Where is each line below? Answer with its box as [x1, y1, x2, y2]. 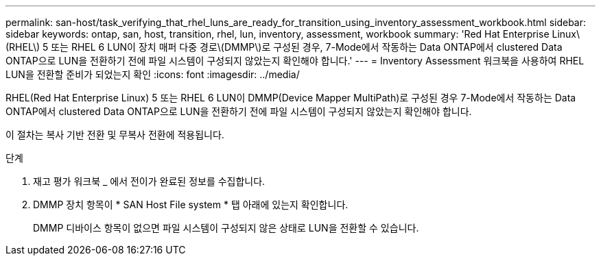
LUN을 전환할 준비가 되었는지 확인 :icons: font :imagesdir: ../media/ [5, 69, 300, 80]
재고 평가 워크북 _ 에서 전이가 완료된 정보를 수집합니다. [33, 175, 266, 187]
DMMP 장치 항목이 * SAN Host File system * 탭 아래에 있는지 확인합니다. [33, 199, 349, 210]
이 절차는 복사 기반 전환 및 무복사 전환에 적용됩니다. [5, 129, 224, 140]
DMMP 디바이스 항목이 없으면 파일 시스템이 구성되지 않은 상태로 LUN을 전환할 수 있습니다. [33, 222, 419, 234]
